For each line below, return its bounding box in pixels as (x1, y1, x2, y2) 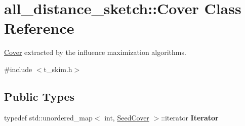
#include (4, 64, 32, 74)
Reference (4, 18, 74, 38)
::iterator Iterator (161, 112, 219, 122)
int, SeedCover (104, 112, 149, 122)
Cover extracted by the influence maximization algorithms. (4, 47, 186, 57)
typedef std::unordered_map (4, 112, 93, 122)
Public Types (4, 88, 75, 104)
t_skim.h (44, 64, 72, 74)
